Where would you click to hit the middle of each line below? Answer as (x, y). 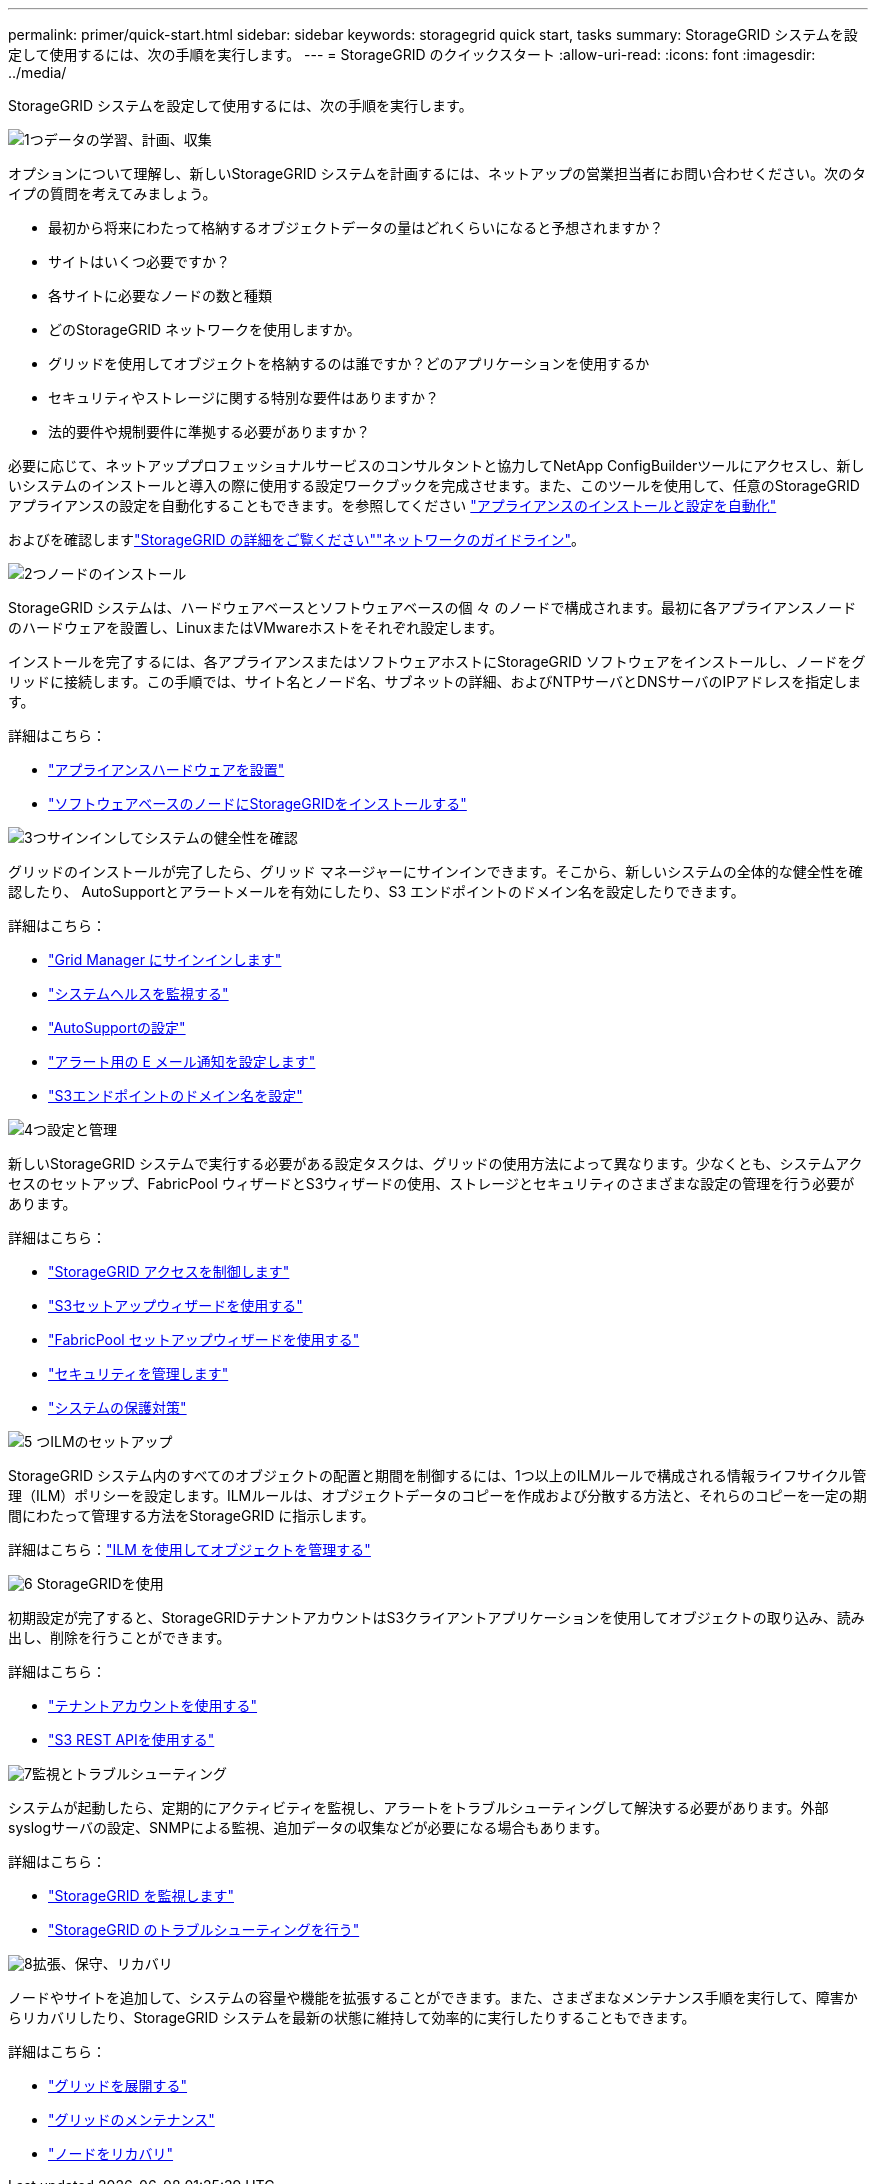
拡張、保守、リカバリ (102, 1963)
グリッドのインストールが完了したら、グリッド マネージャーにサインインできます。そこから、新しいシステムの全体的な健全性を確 (435, 871)
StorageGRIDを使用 (100, 1583)
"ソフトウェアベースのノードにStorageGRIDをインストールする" (257, 803)
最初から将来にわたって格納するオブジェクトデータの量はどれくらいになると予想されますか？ (356, 227)
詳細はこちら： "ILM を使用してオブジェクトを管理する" (189, 1549)
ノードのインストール (116, 573)
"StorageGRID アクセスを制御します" (169, 1271)
